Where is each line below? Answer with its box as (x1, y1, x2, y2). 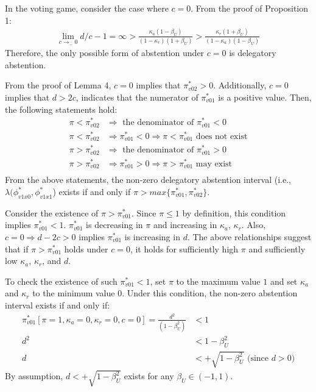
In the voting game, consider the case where (5, 2, 169, 14)
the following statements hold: (5, 102, 118, 115)
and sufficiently (248, 242, 306, 255)
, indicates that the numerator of (75, 90, 198, 103)
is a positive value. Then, (218, 90, 312, 103)
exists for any (124, 369, 174, 382)
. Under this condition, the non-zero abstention (122, 287, 298, 299)
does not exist (195, 132, 248, 141)
